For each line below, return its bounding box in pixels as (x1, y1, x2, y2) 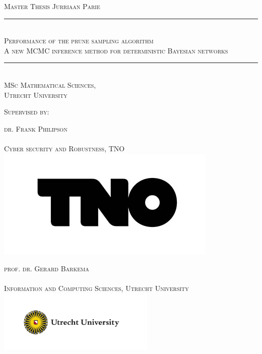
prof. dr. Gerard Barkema (4, 263, 89, 274)
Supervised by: (4, 106, 49, 117)
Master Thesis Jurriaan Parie (4, 1, 100, 11)
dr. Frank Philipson (4, 123, 68, 134)
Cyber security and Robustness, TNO (4, 143, 125, 153)
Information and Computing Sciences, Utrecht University (4, 283, 189, 293)
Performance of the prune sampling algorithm (4, 35, 154, 46)
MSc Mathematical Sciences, (4, 79, 96, 90)
